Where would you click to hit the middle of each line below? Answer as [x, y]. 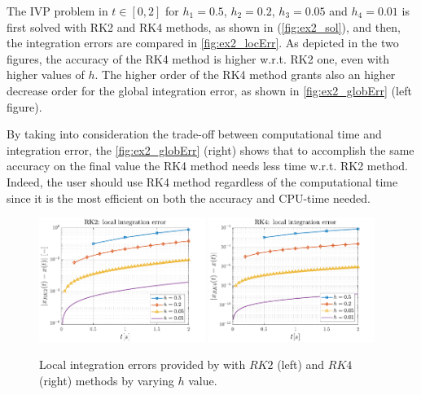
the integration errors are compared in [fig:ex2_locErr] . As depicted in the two [203, 43]
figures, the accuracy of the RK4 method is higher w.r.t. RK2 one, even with [198, 58]
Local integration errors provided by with [143, 364]
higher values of [46, 75]
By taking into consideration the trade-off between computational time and [194, 134]
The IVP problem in [57, 11]
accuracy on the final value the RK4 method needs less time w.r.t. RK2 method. [207, 166]
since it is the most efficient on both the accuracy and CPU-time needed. [189, 197]
